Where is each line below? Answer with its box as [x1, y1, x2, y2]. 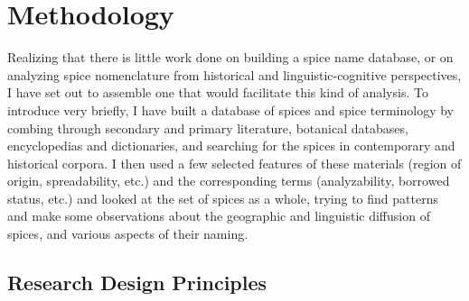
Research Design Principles [7, 269, 267, 296]
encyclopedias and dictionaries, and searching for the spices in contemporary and [7, 136, 455, 155]
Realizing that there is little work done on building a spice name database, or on [7, 48, 454, 67]
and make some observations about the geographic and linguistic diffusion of [7, 206, 430, 225]
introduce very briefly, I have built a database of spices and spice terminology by [7, 100, 454, 119]
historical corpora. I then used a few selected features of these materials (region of [7, 153, 462, 172]
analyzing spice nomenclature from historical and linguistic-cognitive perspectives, [7, 65, 462, 84]
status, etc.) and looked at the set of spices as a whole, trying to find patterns [7, 188, 438, 207]
